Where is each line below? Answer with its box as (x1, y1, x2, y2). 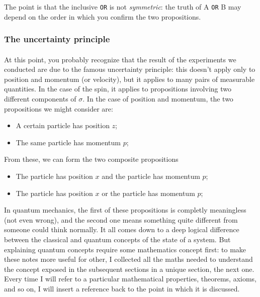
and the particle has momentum (102, 171, 200, 181)
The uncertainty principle (4, 33, 110, 45)
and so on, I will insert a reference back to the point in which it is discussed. (4, 283, 240, 293)
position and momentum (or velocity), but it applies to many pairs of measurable (4, 73, 255, 84)
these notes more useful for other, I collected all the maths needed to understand (4, 254, 253, 264)
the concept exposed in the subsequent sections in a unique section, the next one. (4, 263, 254, 274)
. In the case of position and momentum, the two (82, 93, 233, 104)
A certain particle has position (16, 120, 110, 131)
